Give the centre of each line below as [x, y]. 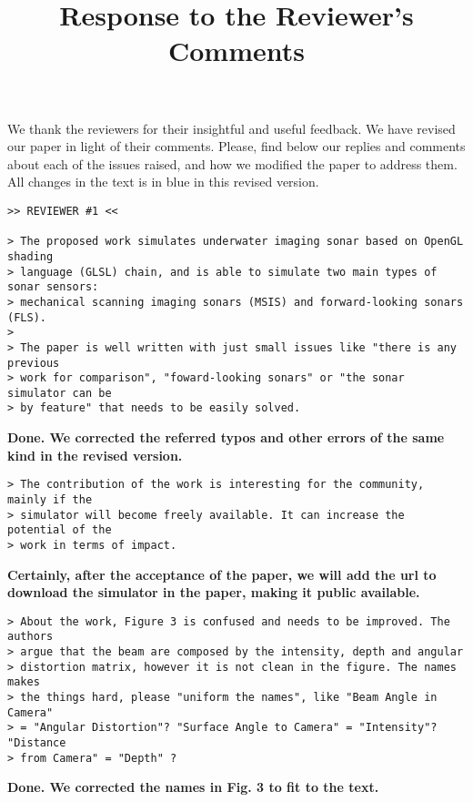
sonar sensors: [53, 287]
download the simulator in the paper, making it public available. [214, 592]
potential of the [60, 530]
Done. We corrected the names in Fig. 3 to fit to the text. [193, 787]
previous [34, 363]
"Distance [37, 743]
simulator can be [60, 393]
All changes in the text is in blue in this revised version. [163, 182]
